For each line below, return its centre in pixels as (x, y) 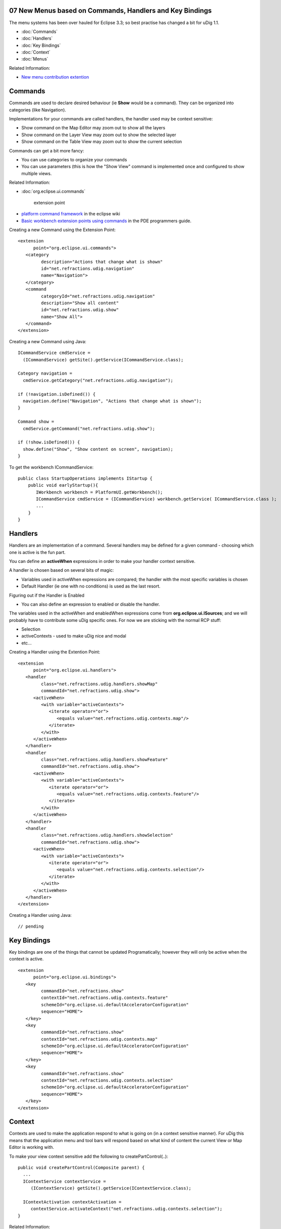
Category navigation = (45, 373)
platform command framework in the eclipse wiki (71, 214)
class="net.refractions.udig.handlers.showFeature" (104, 760)
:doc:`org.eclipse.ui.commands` (53, 191)
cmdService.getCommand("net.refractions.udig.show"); (89, 428)
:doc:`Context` (36, 52)
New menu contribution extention (55, 77)
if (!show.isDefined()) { (49, 442)
